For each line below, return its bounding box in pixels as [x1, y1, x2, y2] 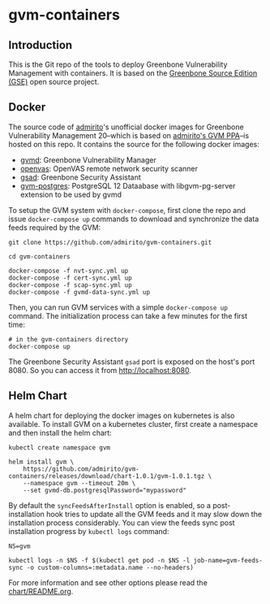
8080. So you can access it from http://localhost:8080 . [8, 365, 192, 375]
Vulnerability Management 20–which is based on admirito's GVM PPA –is [8, 130, 250, 140]
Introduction [8, 38, 73, 52]
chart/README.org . [8, 586, 74, 596]
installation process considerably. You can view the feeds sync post [8, 518, 235, 528]
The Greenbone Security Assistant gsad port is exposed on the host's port [8, 356, 255, 367]
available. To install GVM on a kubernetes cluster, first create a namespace [8, 419, 258, 428]
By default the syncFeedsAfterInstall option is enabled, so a [8, 500, 211, 510]
